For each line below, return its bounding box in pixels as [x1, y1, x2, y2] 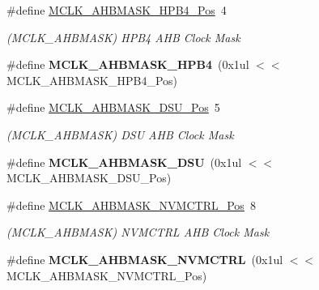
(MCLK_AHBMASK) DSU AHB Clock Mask [6, 126, 234, 143]
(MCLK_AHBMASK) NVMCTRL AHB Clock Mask [6, 224, 270, 241]
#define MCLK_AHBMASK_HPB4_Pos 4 [6, 2, 227, 18]
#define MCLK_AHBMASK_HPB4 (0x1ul [6, 56, 249, 73]
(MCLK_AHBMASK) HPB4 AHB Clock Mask [6, 28, 240, 45]
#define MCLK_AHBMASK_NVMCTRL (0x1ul [6, 250, 283, 267]
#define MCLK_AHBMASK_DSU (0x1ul [6, 153, 242, 170]
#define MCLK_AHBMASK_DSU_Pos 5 [6, 99, 220, 116]
